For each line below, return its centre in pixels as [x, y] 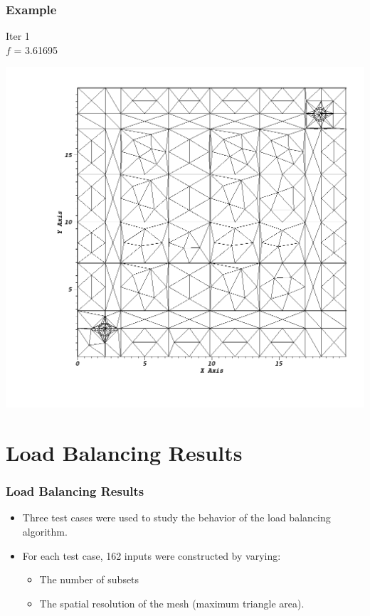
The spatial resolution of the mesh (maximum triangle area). [172, 603]
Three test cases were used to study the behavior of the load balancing [176, 517]
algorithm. [45, 532]
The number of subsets [89, 579]
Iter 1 [18, 36]
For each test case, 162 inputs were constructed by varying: [152, 555]
